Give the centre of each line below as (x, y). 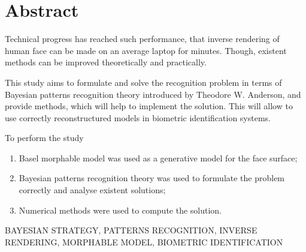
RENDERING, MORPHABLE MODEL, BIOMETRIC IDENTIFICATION (144, 241)
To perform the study (44, 138)
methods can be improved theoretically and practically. (106, 62)
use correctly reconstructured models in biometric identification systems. (138, 117)
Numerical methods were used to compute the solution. (120, 210)
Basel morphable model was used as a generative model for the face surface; (158, 157)
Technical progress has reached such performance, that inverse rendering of (142, 39)
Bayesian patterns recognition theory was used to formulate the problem (152, 178)
